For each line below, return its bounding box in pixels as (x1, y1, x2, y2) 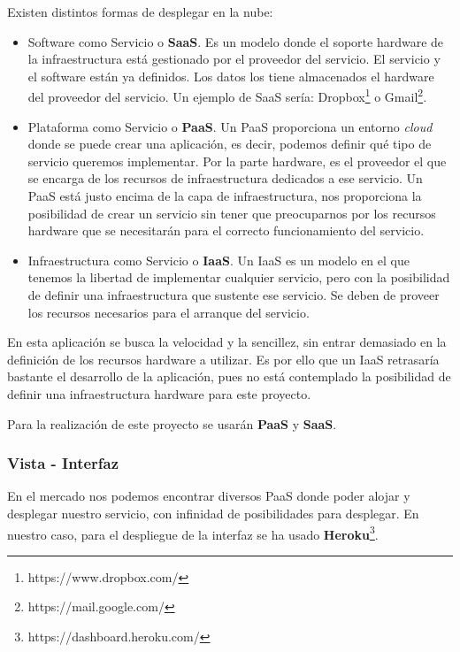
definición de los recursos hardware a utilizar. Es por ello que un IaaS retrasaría (7, 349, 440, 368)
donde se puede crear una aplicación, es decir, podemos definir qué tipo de (27, 134, 432, 153)
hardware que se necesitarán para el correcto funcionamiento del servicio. (27, 221, 425, 240)
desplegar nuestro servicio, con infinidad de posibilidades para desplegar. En (7, 503, 419, 522)
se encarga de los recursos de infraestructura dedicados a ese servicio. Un (27, 169, 423, 188)
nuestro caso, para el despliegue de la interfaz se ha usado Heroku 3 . (7, 522, 379, 543)
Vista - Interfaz (7, 452, 119, 474)
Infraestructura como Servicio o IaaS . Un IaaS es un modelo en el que (27, 250, 410, 269)
